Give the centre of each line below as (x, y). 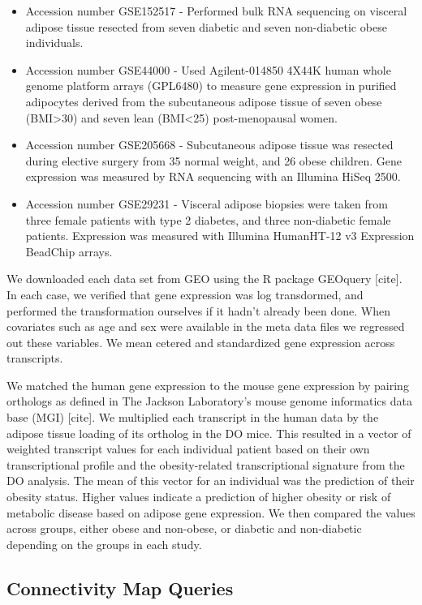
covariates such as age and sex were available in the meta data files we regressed (206, 326)
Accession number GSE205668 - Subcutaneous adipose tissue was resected (209, 145)
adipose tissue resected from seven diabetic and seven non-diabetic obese (206, 26)
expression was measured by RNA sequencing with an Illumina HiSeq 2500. (213, 176)
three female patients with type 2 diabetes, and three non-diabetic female (208, 219)
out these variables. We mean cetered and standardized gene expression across (201, 342)
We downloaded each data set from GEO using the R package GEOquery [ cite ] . (205, 279)
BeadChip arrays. (69, 251)
